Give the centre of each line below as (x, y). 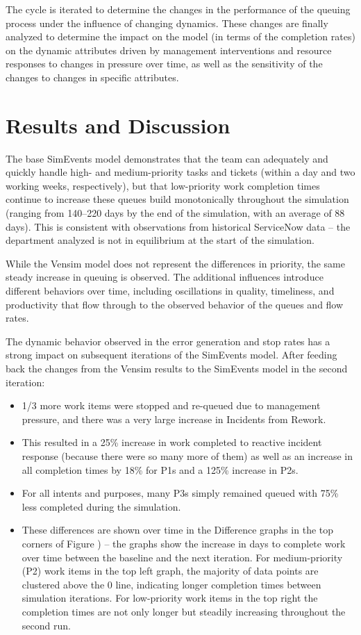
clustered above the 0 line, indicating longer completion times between (171, 584)
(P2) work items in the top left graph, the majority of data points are (170, 571)
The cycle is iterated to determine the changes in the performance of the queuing (178, 9)
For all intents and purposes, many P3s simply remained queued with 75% (180, 493)
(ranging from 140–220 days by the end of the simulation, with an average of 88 (175, 213)
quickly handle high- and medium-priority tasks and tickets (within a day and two (180, 172)
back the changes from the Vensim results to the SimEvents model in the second (177, 368)
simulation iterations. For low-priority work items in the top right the (170, 598)
